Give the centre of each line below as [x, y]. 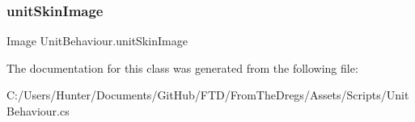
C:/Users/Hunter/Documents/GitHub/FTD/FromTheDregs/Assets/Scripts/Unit [208, 95]
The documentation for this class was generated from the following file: [182, 67]
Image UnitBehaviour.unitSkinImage [97, 41]
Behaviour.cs [38, 111]
